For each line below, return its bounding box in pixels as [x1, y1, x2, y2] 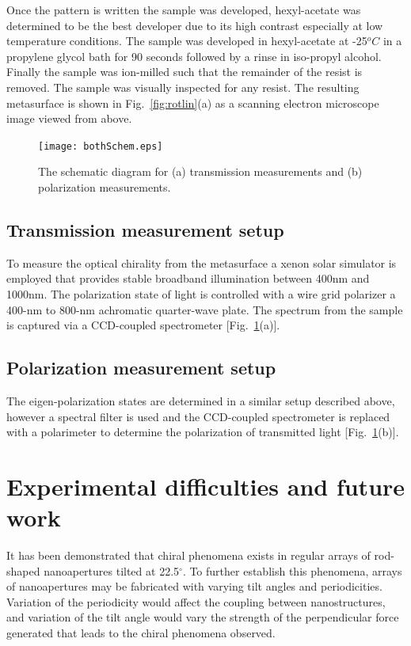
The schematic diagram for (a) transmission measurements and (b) [38, 163, 363, 180]
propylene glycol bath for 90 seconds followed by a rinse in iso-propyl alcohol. [6, 47, 382, 64]
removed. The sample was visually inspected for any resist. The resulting [6, 78, 360, 95]
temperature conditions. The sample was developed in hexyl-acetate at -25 [6, 32, 367, 49]
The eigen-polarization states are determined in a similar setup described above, [6, 392, 395, 408]
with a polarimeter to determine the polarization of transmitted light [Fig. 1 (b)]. [6, 424, 399, 440]
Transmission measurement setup [6, 217, 284, 241]
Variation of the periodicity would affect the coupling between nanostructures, [6, 593, 386, 610]
